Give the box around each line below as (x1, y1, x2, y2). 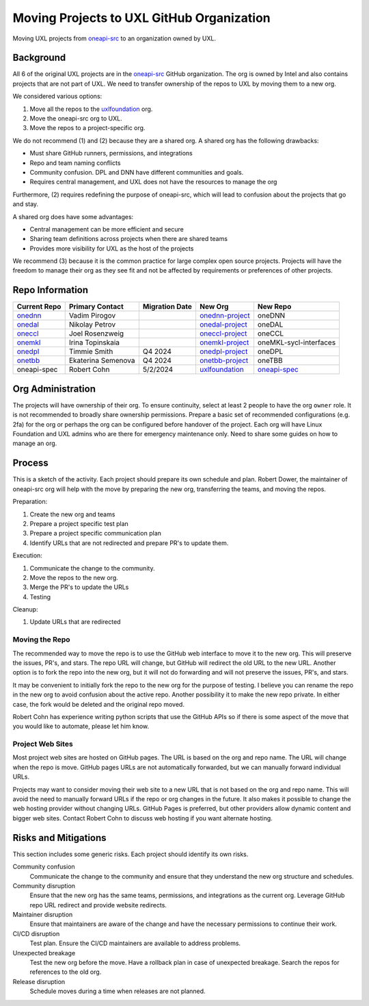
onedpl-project (199, 347, 248, 356)
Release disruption (12, 977, 66, 985)
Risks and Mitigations (12, 832, 107, 844)
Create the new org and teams (29, 510, 115, 518)
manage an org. (12, 439, 57, 448)
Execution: (12, 551, 42, 559)
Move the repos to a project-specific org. (29, 124, 146, 132)
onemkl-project (199, 338, 249, 347)
